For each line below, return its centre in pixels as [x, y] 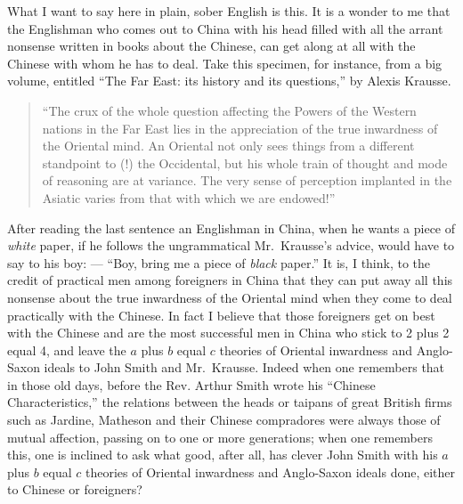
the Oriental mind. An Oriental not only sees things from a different [228, 146]
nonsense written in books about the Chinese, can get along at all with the [211, 46]
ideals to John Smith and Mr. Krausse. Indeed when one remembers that [244, 367]
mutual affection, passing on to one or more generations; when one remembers [220, 437]
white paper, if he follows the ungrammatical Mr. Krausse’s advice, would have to [231, 245]
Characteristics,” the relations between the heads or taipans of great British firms [230, 402]
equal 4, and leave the [67, 350]
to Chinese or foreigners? [75, 489]
